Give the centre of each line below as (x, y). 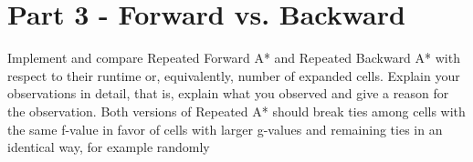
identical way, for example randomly (109, 147)
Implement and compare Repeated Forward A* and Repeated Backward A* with (234, 58)
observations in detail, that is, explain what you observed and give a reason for (228, 93)
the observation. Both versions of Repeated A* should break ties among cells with (236, 111)
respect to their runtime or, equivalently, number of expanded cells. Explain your (234, 75)
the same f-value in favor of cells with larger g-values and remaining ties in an (225, 129)
